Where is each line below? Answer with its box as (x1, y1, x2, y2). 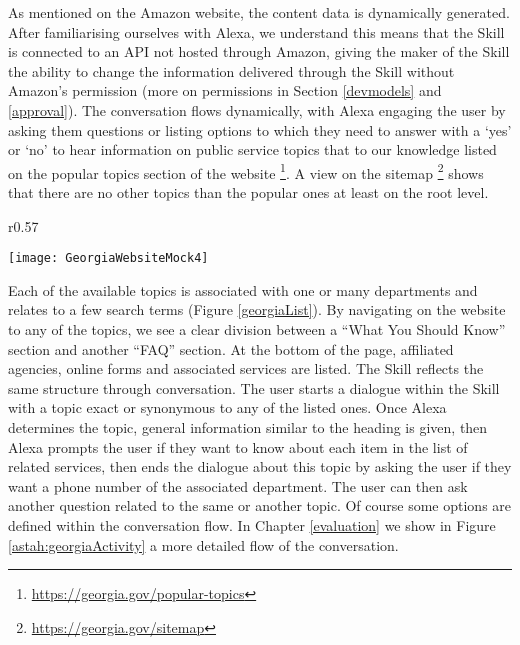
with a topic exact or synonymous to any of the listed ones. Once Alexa (8, 397, 447, 418)
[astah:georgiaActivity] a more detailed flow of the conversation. (8, 534, 399, 555)
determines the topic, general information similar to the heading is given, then (8, 417, 488, 437)
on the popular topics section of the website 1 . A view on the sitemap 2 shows (8, 159, 484, 183)
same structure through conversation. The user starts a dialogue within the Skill (8, 377, 500, 398)
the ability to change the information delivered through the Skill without (8, 60, 455, 81)
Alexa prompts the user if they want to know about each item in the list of (8, 436, 468, 457)
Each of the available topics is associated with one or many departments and (8, 279, 478, 300)
